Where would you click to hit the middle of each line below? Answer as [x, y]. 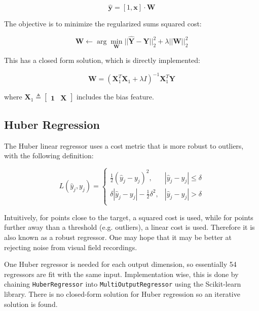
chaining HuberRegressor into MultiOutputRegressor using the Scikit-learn [123, 284]
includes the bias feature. [115, 97]
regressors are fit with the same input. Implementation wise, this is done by [121, 274]
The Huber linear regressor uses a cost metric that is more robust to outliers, [124, 145]
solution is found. [31, 304]
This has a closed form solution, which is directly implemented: [102, 60]
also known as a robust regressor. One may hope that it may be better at [118, 237]
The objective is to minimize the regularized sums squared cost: [103, 24]
